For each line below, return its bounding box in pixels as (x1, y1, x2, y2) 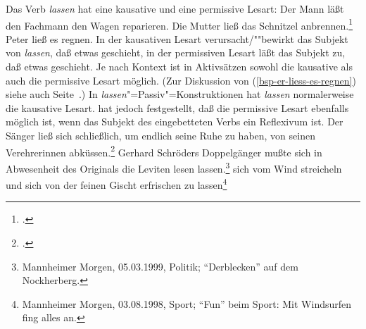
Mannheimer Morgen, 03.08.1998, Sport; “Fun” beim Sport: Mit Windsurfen (22, 296, 352, 311)
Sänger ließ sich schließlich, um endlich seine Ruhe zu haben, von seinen (6, 128, 315, 142)
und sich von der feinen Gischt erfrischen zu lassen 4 (6, 175, 227, 192)
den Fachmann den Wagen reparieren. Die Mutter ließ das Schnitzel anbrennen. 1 (6, 15, 353, 32)
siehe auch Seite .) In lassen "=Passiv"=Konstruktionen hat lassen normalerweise (6, 87, 354, 101)
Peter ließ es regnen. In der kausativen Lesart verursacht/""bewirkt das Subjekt (6, 31, 348, 46)
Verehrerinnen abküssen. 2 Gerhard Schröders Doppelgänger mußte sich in (6, 142, 322, 159)
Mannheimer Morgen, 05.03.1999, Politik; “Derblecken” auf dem (22, 259, 298, 273)
